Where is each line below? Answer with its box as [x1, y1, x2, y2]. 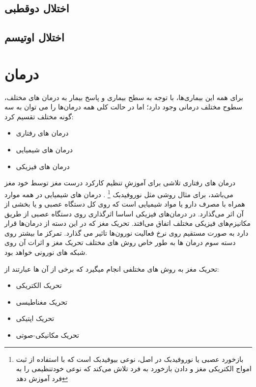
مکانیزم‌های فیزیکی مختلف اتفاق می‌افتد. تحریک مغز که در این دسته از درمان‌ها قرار [4, 218, 251, 228]
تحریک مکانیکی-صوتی [16, 330, 79, 340]
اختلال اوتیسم [4, 30, 64, 45]
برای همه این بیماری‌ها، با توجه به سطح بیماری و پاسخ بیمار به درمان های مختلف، [4, 92, 243, 102]
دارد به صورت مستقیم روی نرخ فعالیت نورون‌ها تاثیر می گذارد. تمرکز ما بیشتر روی [4, 227, 249, 238]
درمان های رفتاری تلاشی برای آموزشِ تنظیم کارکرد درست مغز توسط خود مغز [4, 177, 236, 188]
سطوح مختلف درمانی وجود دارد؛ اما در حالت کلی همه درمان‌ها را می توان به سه [4, 102, 243, 112]
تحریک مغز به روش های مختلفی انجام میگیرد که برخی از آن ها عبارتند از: [4, 263, 219, 274]
